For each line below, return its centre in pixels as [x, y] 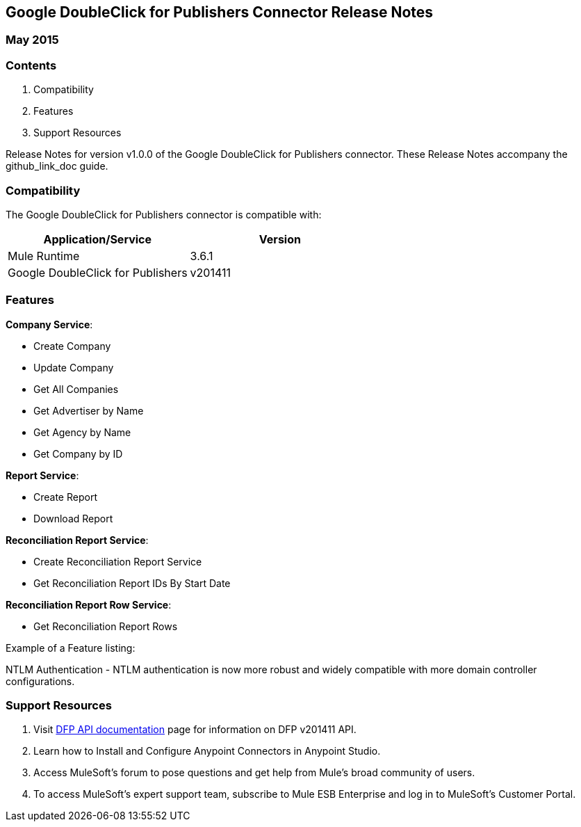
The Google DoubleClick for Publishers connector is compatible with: [164, 214]
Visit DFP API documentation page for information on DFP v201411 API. [195, 730]
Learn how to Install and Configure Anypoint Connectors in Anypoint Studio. [207, 751]
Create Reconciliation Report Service [118, 561]
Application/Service [98, 239]
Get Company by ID [78, 453]
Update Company [74, 367]
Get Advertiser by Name [89, 410]
